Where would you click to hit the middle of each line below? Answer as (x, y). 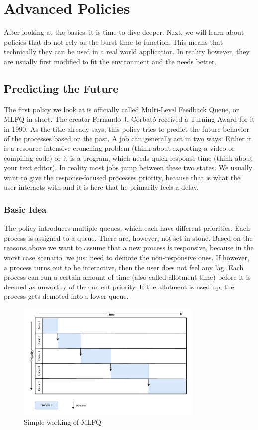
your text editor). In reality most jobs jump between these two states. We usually (128, 168)
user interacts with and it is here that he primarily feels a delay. (101, 187)
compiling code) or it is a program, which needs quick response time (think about (128, 158)
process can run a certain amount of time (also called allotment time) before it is (127, 277)
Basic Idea (25, 209)
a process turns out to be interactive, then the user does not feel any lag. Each (124, 267)
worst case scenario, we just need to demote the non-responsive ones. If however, (127, 257)
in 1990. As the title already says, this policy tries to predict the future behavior (127, 128)
